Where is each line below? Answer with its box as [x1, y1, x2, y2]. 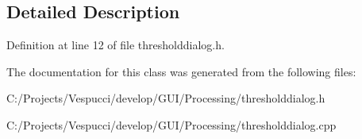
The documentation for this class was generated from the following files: [6, 63, 356, 79]
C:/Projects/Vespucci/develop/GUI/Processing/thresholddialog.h [6, 90, 325, 106]
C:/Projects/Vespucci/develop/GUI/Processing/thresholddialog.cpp [6, 116, 337, 133]
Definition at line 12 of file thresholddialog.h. [6, 37, 225, 53]
